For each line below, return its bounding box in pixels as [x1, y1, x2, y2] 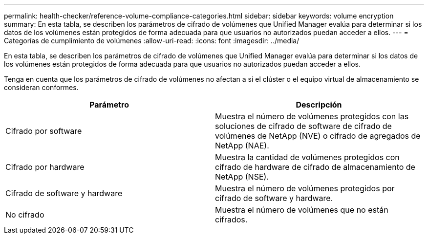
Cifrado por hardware [5, 162, 85, 172]
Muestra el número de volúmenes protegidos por [215, 183, 395, 193]
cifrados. [215, 215, 248, 224]
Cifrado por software [5, 126, 82, 136]
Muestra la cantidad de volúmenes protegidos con [215, 152, 400, 162]
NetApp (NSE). [215, 172, 269, 182]
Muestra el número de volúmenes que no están [215, 205, 388, 215]
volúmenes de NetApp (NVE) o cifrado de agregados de [215, 131, 421, 141]
